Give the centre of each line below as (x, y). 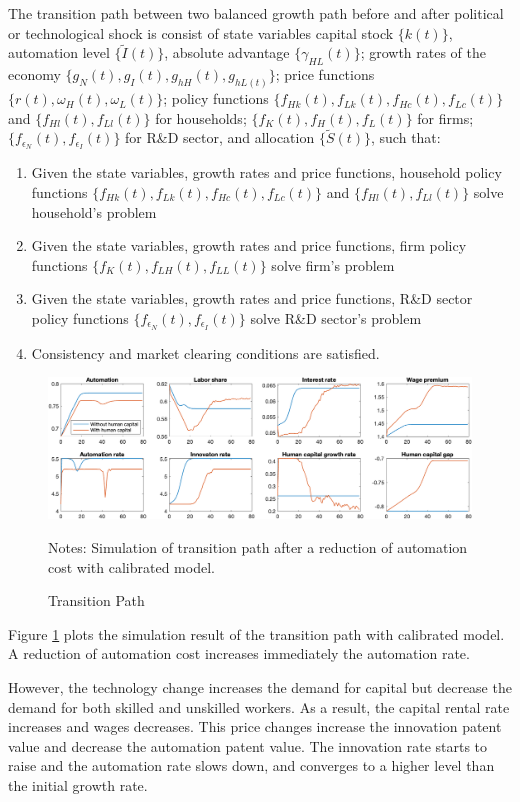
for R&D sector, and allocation (220, 137)
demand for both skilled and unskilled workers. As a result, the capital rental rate (259, 706)
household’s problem (94, 211)
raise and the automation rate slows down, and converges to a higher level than (251, 765)
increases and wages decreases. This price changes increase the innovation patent (255, 726)
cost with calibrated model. (131, 566)
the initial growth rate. (78, 784)
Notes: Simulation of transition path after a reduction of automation (258, 546)
